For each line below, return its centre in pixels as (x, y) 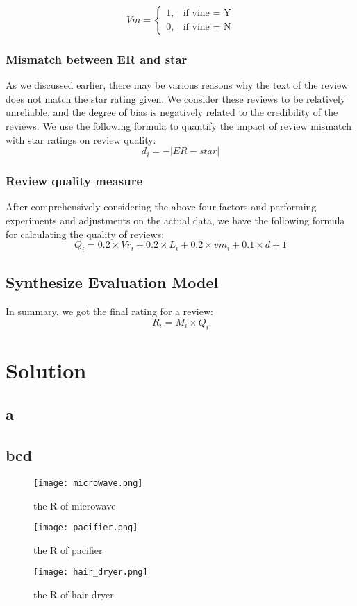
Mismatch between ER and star (97, 59)
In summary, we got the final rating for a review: (109, 311)
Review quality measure (74, 181)
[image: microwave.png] (88, 483)
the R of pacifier (68, 549)
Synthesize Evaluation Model (112, 282)
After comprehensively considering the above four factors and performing (161, 207)
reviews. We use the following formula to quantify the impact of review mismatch (179, 126)
